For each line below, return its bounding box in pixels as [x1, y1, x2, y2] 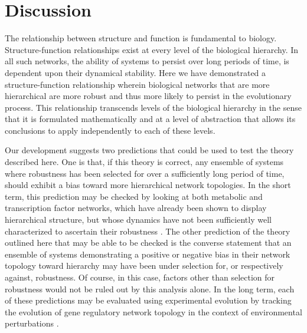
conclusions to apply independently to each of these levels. [5, 124, 215, 136]
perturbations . [5, 317, 59, 329]
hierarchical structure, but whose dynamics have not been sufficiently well [5, 213, 272, 226]
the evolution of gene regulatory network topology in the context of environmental [5, 305, 302, 318]
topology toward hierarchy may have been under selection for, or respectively [5, 259, 283, 272]
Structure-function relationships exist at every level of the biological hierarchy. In [5, 43, 299, 55]
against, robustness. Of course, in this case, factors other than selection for [5, 271, 275, 283]
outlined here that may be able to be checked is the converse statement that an [5, 236, 292, 249]
